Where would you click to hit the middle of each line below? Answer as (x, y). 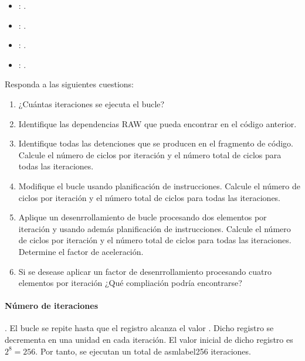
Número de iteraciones (51, 306)
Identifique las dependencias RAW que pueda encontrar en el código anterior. (157, 123)
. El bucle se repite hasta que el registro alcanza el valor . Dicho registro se (139, 328)
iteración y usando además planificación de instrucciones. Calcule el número (155, 228)
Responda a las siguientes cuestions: (69, 84)
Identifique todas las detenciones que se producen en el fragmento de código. (156, 143)
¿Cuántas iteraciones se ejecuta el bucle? (91, 103)
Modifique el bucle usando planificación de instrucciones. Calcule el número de (160, 185)
